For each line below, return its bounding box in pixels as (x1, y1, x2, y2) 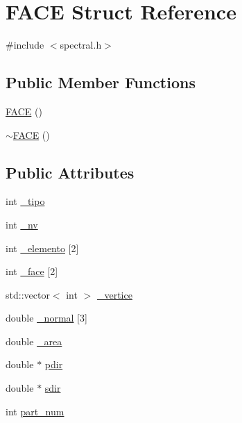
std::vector (6, 287, 50, 301)
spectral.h (60, 38, 102, 52)
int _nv (6, 217, 38, 231)
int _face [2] (6, 264, 58, 279)
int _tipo (6, 194, 45, 208)
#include (6, 38, 44, 52)
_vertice (96, 287, 132, 301)
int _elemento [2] (6, 240, 79, 255)
